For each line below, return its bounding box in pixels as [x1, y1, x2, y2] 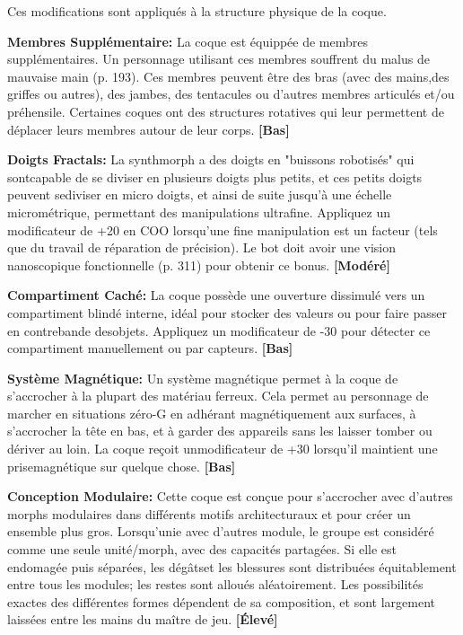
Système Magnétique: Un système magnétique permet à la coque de [7, 368, 398, 387]
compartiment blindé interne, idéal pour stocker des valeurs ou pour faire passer [7, 303, 447, 322]
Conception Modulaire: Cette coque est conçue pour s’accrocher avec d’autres [7, 487, 453, 506]
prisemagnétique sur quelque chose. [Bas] [7, 456, 236, 475]
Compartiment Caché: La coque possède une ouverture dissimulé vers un [7, 286, 425, 304]
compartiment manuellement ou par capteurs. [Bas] [7, 339, 293, 357]
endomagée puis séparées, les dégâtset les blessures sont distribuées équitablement [7, 557, 457, 576]
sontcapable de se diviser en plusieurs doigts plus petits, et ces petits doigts [7, 167, 423, 186]
